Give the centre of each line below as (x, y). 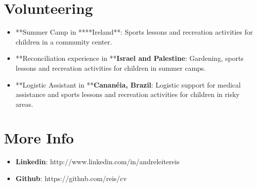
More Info (39, 138)
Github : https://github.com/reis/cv (71, 178)
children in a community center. (64, 41)
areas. (24, 104)
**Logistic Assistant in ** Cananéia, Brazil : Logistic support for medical (128, 84)
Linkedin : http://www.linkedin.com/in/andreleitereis (98, 162)
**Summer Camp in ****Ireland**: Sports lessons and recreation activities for (134, 32)
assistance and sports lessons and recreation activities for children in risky (128, 94)
